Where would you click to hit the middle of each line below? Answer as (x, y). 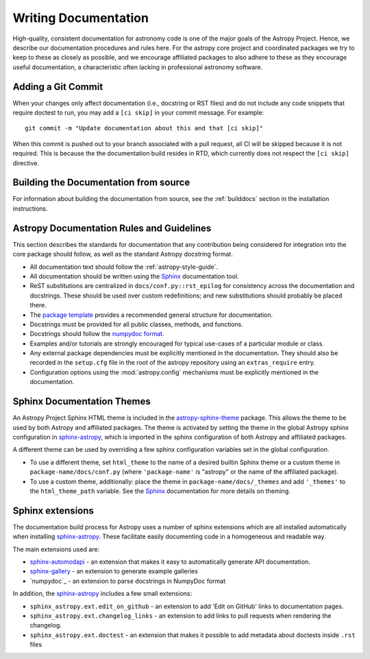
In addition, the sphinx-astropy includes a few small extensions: (102, 594)
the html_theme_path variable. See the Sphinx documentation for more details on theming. (160, 491)
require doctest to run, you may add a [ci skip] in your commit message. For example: (138, 112)
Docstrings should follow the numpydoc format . (97, 334)
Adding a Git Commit (58, 87)
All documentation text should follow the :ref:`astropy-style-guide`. (124, 267)
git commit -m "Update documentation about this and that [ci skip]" (144, 128)
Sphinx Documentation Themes (82, 402)
